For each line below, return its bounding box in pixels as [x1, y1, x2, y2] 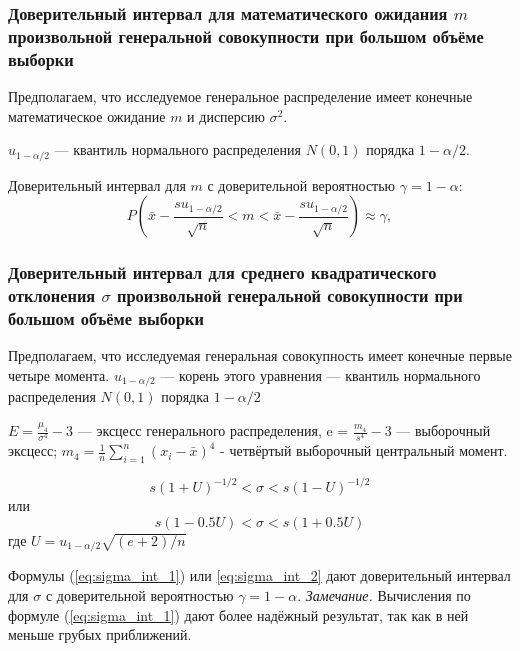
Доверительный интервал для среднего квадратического [8, 260, 437, 285]
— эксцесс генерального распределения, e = [77, 420, 349, 440]
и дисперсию [187, 105, 265, 126]
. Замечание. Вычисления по [297, 585, 471, 606]
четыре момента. [8, 364, 110, 385]
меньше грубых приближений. [8, 624, 192, 645]
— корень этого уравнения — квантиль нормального [160, 364, 481, 385]
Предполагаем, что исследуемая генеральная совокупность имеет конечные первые [8, 345, 512, 366]
